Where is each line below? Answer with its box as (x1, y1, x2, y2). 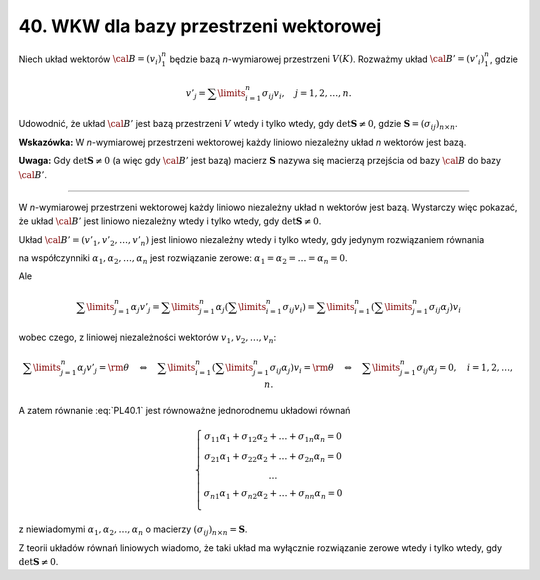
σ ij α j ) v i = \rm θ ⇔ (269, 362, 352, 375)
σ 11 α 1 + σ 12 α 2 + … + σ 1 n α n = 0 (204, 430, 342, 444)
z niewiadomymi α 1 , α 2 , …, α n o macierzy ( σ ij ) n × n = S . (18, 523, 248, 537)
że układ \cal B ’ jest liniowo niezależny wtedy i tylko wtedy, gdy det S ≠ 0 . (18, 215, 322, 227)
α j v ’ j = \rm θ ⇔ (76, 362, 148, 375)
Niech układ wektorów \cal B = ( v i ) (18, 53, 162, 67)
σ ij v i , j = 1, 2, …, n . (261, 87, 352, 101)
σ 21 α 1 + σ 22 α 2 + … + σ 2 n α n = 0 (204, 450, 342, 464)
